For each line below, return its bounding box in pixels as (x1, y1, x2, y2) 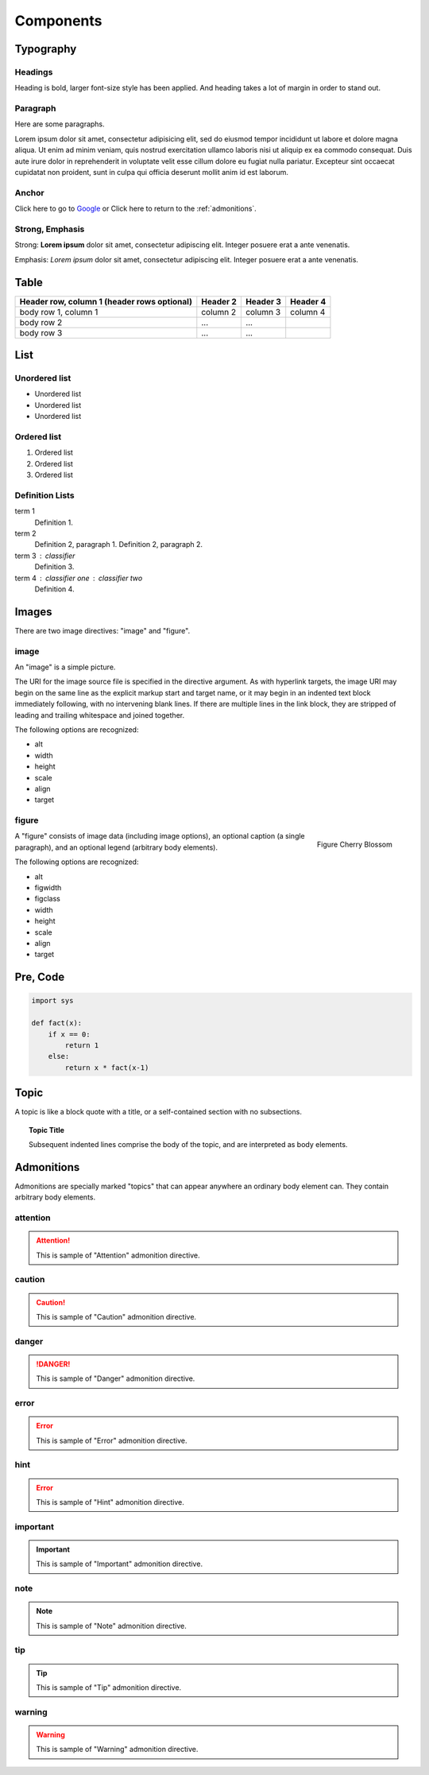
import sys (31, 996, 74, 1006)
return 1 (64, 1041, 99, 1049)
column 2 (201, 306, 237, 317)
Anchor (14, 187, 44, 198)
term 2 (14, 529, 37, 538)
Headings (14, 66, 53, 77)
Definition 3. (34, 562, 75, 572)
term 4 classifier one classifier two (14, 573, 143, 583)
